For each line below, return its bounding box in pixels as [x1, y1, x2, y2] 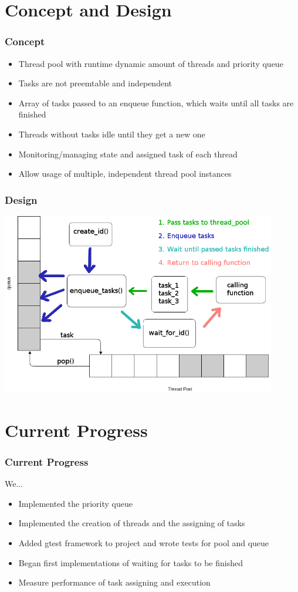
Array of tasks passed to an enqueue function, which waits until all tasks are [18, 96, 294, 109]
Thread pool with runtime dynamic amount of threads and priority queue [18, 57, 283, 69]
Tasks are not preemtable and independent [18, 77, 172, 89]
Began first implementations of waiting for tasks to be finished [18, 556, 243, 569]
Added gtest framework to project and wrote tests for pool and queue [18, 537, 269, 549]
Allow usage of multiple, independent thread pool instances [18, 167, 232, 180]
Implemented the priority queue [18, 497, 133, 509]
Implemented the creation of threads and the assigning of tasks [18, 517, 245, 529]
